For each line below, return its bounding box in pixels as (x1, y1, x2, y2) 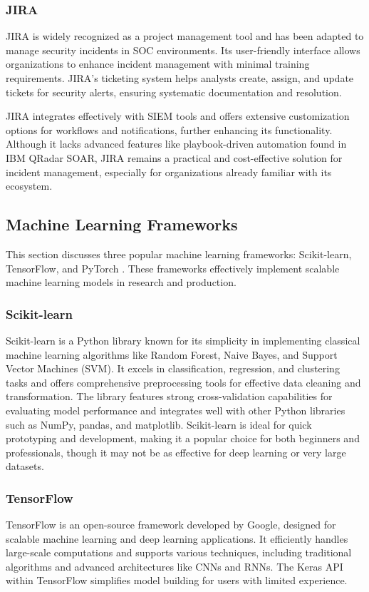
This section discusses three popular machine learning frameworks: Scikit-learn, (6, 246, 352, 261)
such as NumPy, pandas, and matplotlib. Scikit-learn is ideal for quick (6, 417, 312, 432)
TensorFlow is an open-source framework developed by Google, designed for (6, 517, 336, 532)
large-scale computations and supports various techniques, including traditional (6, 545, 352, 560)
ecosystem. (6, 178, 53, 193)
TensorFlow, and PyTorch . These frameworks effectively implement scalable (6, 260, 340, 275)
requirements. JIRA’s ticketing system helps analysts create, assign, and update (6, 71, 354, 85)
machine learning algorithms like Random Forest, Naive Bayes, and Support (6, 347, 338, 362)
